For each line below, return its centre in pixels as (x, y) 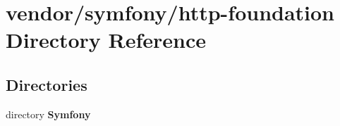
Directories (47, 84)
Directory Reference (106, 40)
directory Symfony (48, 114)
